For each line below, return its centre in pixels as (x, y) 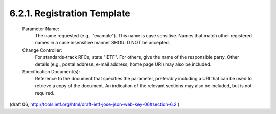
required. (45, 93)
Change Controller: (42, 50)
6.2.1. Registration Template (70, 13)
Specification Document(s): (51, 71)
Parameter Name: (41, 29)
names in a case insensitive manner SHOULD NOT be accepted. (102, 43)
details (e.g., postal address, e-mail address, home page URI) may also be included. (123, 64)
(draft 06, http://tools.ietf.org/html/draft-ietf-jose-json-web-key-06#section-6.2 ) (95, 104)
